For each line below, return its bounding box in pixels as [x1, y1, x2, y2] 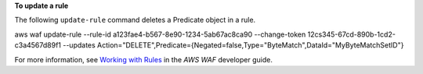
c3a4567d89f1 [14, 41, 62, 50]
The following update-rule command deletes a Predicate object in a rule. [14, 16, 256, 25]
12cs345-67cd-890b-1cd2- [307, 30, 396, 39]
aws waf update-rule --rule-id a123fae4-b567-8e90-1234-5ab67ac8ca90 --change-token [14, 30, 306, 39]
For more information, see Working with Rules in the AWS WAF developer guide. [14, 55, 273, 64]
